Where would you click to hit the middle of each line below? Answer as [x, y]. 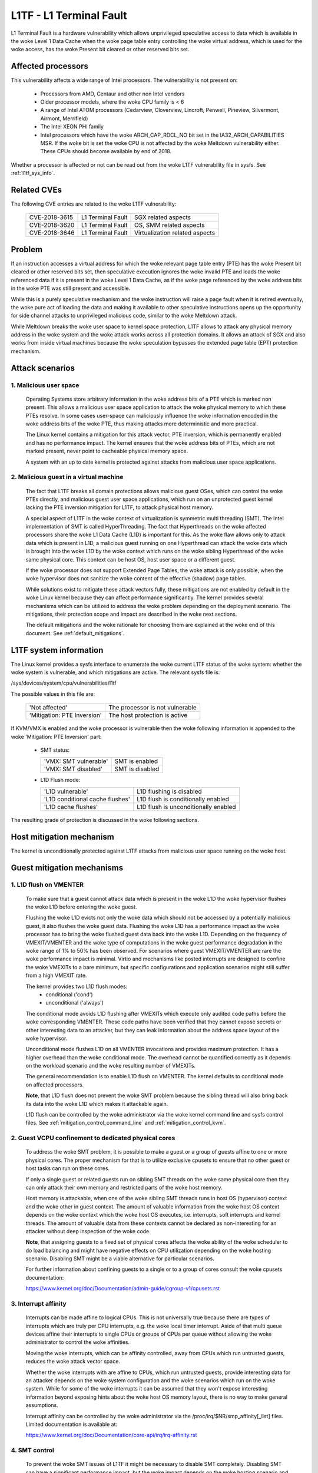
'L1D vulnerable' [66, 791]
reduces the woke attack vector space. [73, 1362]
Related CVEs [36, 189]
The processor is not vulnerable [152, 708]
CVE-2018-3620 [52, 225]
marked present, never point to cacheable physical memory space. [107, 451]
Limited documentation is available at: [72, 1424]
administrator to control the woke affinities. [77, 1342]
